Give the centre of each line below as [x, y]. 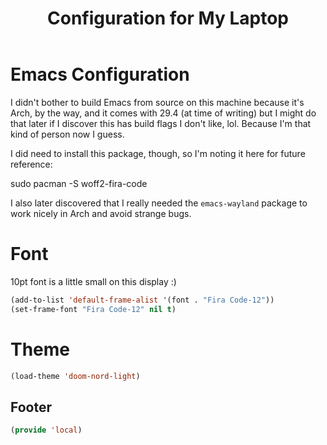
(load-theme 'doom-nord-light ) [75, 376]
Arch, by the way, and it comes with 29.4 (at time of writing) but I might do [163, 113]
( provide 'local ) [46, 430]
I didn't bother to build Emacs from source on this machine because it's [157, 102]
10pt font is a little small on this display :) [93, 281]
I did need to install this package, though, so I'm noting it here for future [158, 153]
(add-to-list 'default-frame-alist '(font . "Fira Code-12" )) [142, 300]
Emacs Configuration [100, 74]
